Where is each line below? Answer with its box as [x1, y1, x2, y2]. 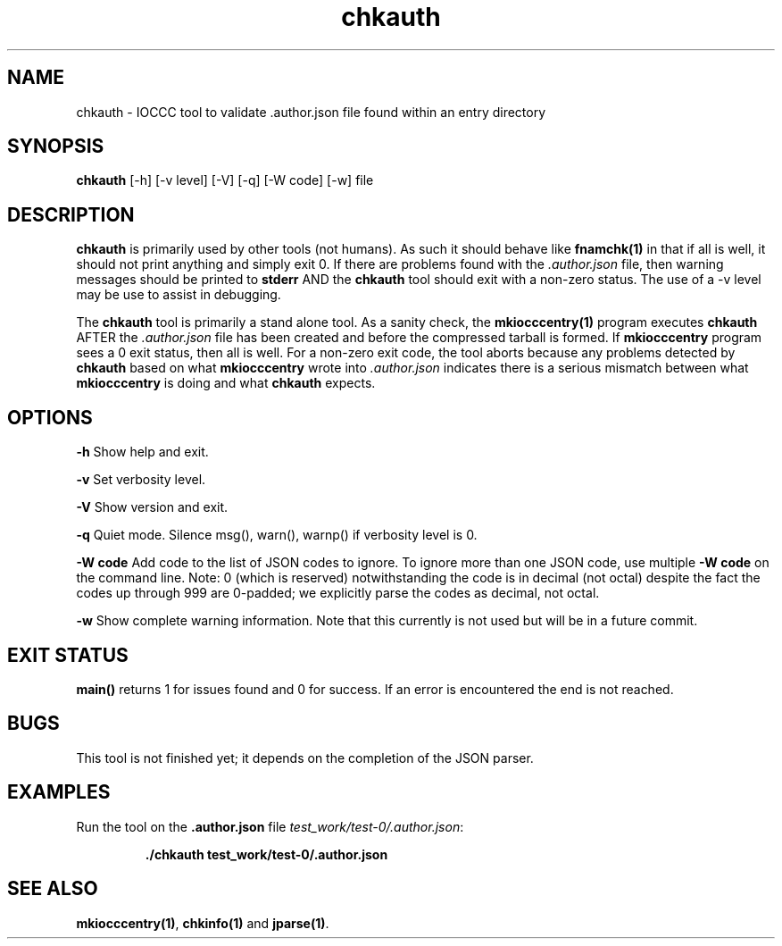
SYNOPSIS [7, 135, 104, 158]
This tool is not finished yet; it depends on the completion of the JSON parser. [76, 749, 534, 766]
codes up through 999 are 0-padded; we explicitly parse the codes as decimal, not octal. [76, 585, 600, 601]
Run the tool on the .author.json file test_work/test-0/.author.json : [76, 818, 464, 834]
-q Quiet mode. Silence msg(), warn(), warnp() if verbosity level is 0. [76, 527, 478, 543]
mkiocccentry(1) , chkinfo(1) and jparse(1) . [76, 915, 329, 931]
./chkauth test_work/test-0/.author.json [145, 846, 388, 862]
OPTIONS [7, 406, 93, 429]
